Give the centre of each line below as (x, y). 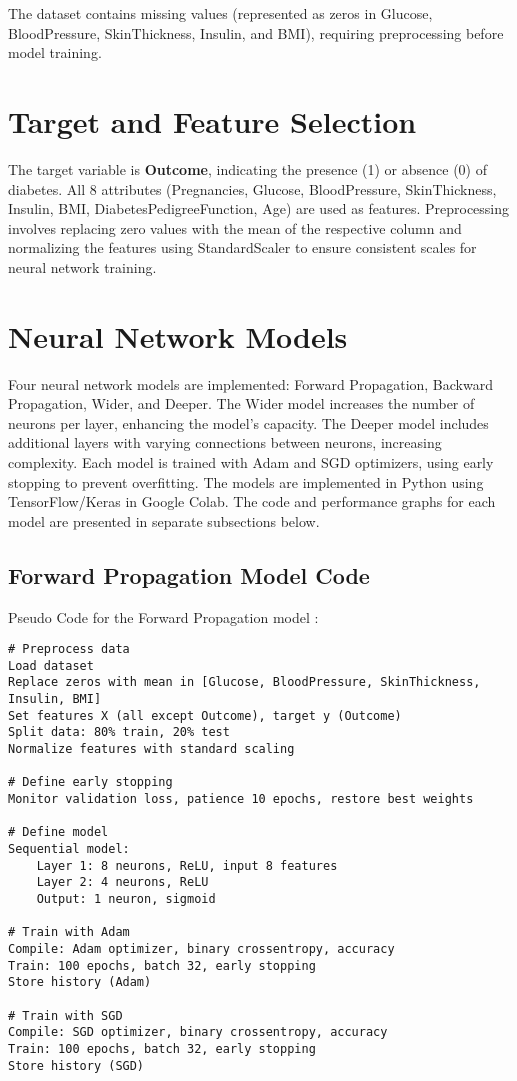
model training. (55, 52)
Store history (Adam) (80, 982)
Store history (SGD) (76, 1065)
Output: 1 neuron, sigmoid (126, 898)
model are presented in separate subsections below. (164, 520)
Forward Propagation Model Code (189, 574)
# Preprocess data (69, 649)
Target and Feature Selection (212, 120)
